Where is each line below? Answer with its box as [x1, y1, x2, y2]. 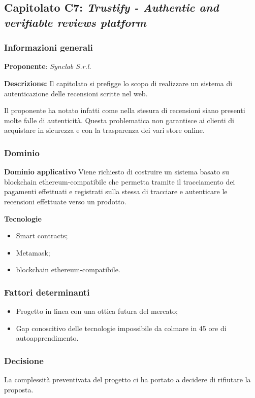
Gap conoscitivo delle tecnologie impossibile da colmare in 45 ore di [16, 322, 227, 333]
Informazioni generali [4, 41, 93, 54]
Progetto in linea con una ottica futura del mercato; [16, 306, 178, 316]
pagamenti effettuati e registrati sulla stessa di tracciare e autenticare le [4, 186, 228, 197]
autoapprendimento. [16, 333, 79, 343]
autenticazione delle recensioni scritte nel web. [4, 88, 148, 98]
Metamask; [16, 247, 50, 258]
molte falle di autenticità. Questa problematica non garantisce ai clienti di [4, 115, 234, 125]
